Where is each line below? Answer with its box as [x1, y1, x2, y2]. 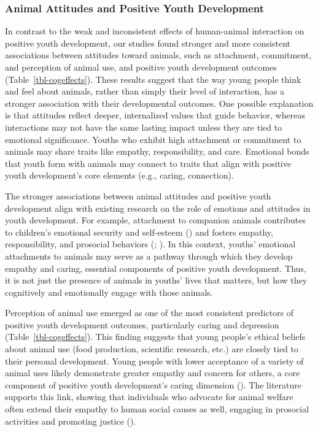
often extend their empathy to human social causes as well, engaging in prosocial [5, 403, 309, 415]
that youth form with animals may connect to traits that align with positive [5, 156, 292, 169]
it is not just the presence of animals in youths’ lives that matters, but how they [5, 274, 308, 287]
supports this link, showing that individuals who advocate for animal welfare [5, 390, 293, 403]
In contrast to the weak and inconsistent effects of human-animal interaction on [5, 25, 304, 37]
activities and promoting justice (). [5, 414, 136, 427]
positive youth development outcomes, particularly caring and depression [5, 318, 279, 331]
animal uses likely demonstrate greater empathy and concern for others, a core [5, 366, 300, 379]
